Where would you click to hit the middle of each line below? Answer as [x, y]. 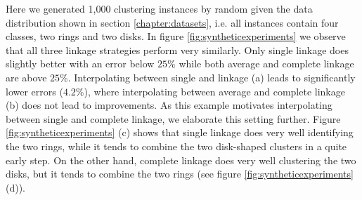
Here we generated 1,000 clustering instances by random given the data [159, 8]
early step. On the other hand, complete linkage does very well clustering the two [181, 160]
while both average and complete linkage [266, 64]
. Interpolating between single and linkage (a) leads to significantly [212, 77]
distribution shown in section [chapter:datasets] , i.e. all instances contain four [172, 22]
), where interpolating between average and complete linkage [214, 91]
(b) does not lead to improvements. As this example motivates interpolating [169, 105]
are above [26, 77]
